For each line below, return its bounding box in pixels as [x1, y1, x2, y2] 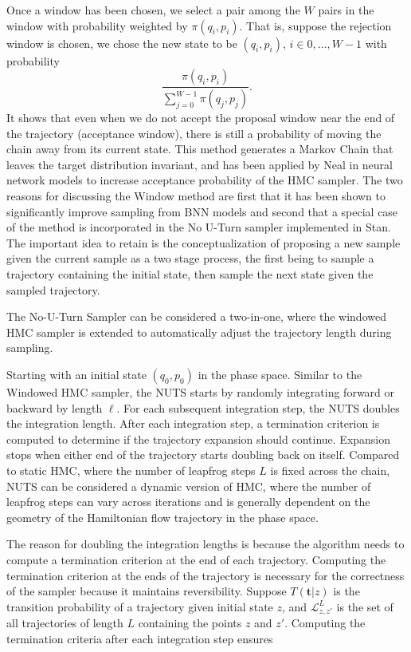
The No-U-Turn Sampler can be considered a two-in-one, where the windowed [6, 308, 386, 325]
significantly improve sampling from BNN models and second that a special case [6, 203, 398, 219]
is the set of [336, 598, 393, 614]
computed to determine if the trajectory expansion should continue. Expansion [6, 430, 391, 447]
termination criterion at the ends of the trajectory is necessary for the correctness [6, 567, 405, 583]
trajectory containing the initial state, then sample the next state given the [6, 266, 374, 282]
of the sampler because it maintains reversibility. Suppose [6, 583, 287, 599]
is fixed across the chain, [270, 461, 390, 478]
